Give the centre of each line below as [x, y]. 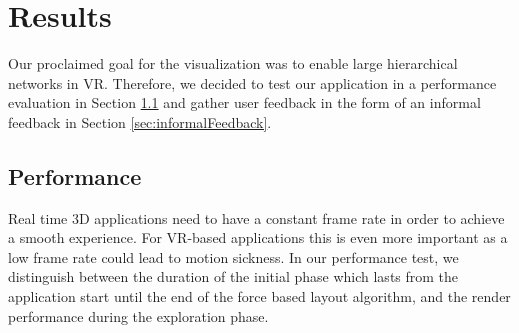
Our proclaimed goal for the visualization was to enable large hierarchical [233, 63]
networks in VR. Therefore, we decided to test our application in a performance [252, 82]
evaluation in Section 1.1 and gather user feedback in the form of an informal [244, 102]
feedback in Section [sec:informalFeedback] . [140, 121]
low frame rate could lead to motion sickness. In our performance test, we [233, 256]
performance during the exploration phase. [138, 315]
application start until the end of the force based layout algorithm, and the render [259, 296]
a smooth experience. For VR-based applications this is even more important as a [258, 237]
